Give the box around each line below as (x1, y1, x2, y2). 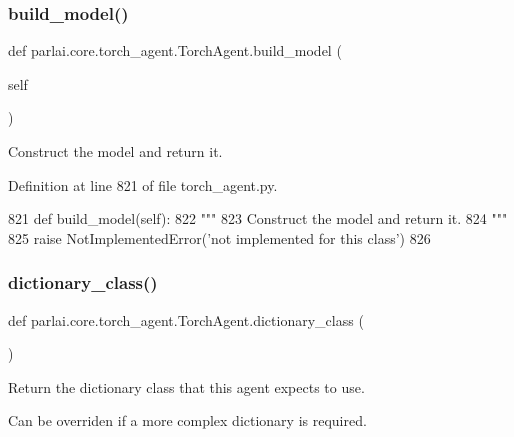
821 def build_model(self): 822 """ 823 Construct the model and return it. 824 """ (8, 208, 508, 229)
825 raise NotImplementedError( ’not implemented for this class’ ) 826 (8, 227, 431, 248)
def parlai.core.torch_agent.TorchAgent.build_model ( (8, 40, 342, 61)
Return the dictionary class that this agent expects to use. (8, 376, 365, 397)
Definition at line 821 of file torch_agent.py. (8, 174, 278, 195)
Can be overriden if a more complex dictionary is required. (8, 410, 367, 431)
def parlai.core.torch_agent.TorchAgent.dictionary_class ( (8, 309, 364, 330)
